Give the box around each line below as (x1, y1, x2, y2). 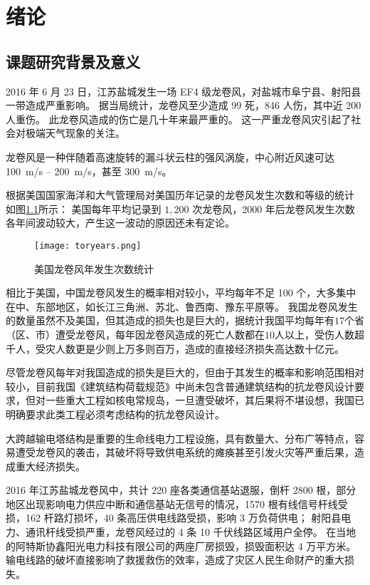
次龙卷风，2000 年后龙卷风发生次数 (192, 201, 355, 216)
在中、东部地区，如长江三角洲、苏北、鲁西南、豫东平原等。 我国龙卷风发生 (6, 299, 358, 314)
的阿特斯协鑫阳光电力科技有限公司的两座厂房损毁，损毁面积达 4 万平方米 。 (6, 538, 356, 553)
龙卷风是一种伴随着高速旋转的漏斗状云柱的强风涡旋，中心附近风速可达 (6, 149, 334, 164)
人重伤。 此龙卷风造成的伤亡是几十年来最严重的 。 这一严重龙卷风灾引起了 (6, 111, 351, 126)
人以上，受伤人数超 (275, 326, 364, 341)
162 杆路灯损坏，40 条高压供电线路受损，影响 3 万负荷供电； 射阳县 (25, 510, 342, 525)
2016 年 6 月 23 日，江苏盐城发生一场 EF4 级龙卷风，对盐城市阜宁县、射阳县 (6, 83, 361, 98)
